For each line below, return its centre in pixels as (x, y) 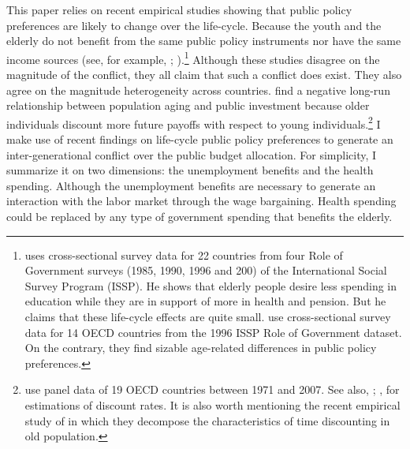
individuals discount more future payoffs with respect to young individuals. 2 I (194, 122)
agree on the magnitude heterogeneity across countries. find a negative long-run (198, 90)
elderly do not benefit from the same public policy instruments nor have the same (204, 41)
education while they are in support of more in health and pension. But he (205, 301)
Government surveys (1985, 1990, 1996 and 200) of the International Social (206, 270)
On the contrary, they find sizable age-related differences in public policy (201, 348)
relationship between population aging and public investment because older (188, 105)
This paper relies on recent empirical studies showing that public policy (179, 9)
